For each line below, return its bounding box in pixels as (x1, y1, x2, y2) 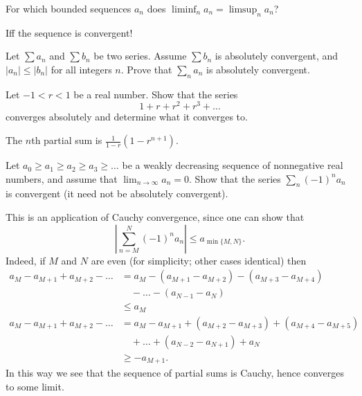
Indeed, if (6, 253, 46, 267)
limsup (228, 5, 257, 15)
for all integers (51, 62, 112, 76)
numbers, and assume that (6, 171, 118, 186)
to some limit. (6, 379, 64, 393)
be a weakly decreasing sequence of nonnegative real (122, 158, 343, 172)
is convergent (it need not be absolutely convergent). (6, 186, 228, 201)
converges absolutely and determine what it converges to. (6, 109, 248, 124)
